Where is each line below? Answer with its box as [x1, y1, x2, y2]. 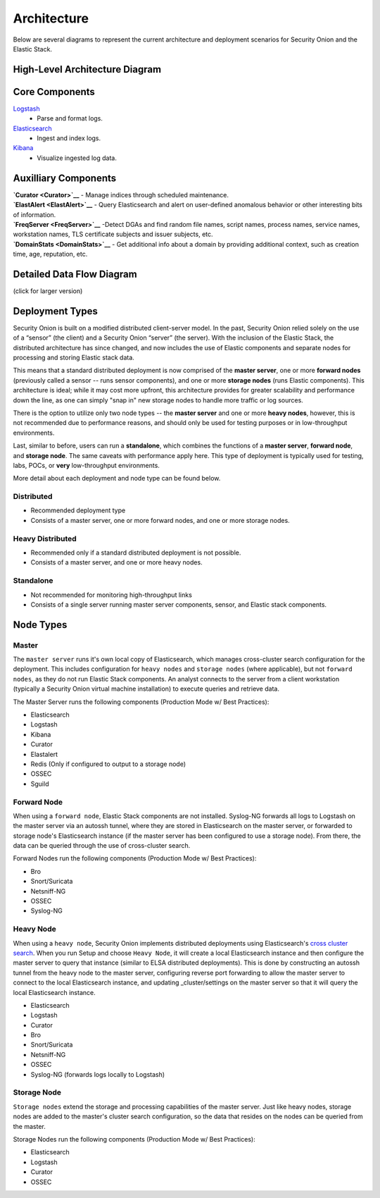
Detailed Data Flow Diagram [13, 268, 137, 280]
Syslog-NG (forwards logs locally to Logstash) [30, 1070, 165, 1078]
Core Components [13, 85, 95, 98]
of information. [13, 210, 56, 218]
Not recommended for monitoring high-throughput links [30, 591, 193, 599]
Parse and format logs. [37, 114, 103, 123]
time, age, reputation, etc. [13, 250, 88, 259]
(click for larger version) [13, 286, 83, 295]
